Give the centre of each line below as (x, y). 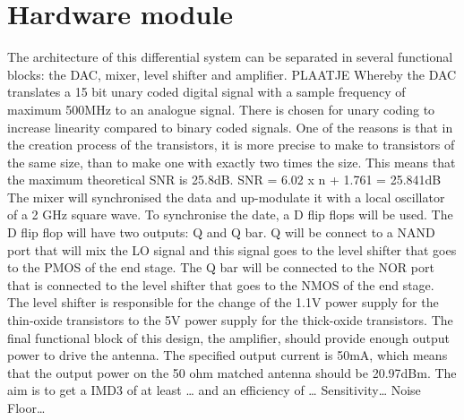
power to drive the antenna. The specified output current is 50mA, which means (228, 355)
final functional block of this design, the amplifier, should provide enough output (228, 337)
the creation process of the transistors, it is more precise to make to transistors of (231, 145)
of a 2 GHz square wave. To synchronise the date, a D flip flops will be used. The (230, 214)
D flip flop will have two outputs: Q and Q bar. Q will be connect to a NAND (221, 232)
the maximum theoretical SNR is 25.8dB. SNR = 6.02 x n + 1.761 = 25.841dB (224, 180)
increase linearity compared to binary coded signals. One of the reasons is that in (230, 127)
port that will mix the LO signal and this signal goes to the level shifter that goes (232, 249)
